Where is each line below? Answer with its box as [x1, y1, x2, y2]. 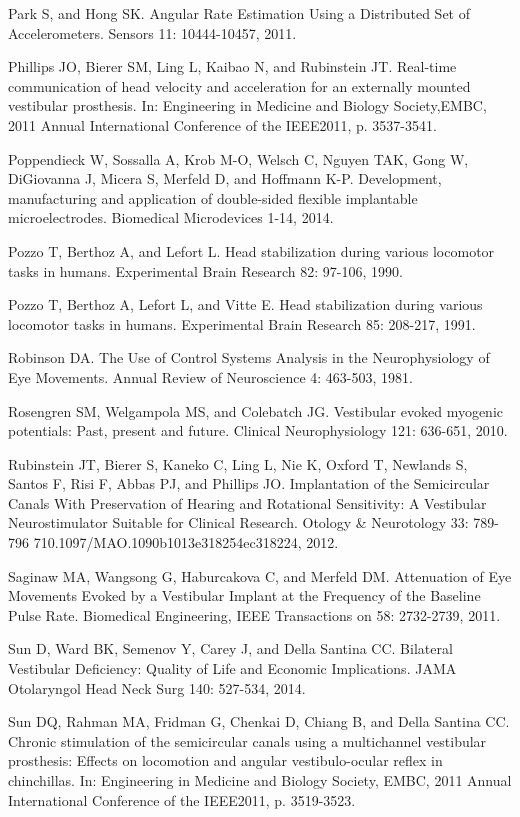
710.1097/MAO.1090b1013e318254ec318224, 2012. [33, 532, 339, 553]
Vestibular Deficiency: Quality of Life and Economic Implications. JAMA [8, 658, 457, 679]
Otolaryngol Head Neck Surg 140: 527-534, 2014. [8, 677, 306, 698]
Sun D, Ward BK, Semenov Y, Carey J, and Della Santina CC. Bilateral [8, 638, 453, 659]
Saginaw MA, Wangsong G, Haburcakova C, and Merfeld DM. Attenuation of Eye [8, 565, 512, 586]
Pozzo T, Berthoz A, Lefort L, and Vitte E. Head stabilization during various [8, 294, 483, 315]
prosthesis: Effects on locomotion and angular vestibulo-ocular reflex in [8, 750, 443, 771]
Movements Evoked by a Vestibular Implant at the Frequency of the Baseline [8, 585, 481, 606]
